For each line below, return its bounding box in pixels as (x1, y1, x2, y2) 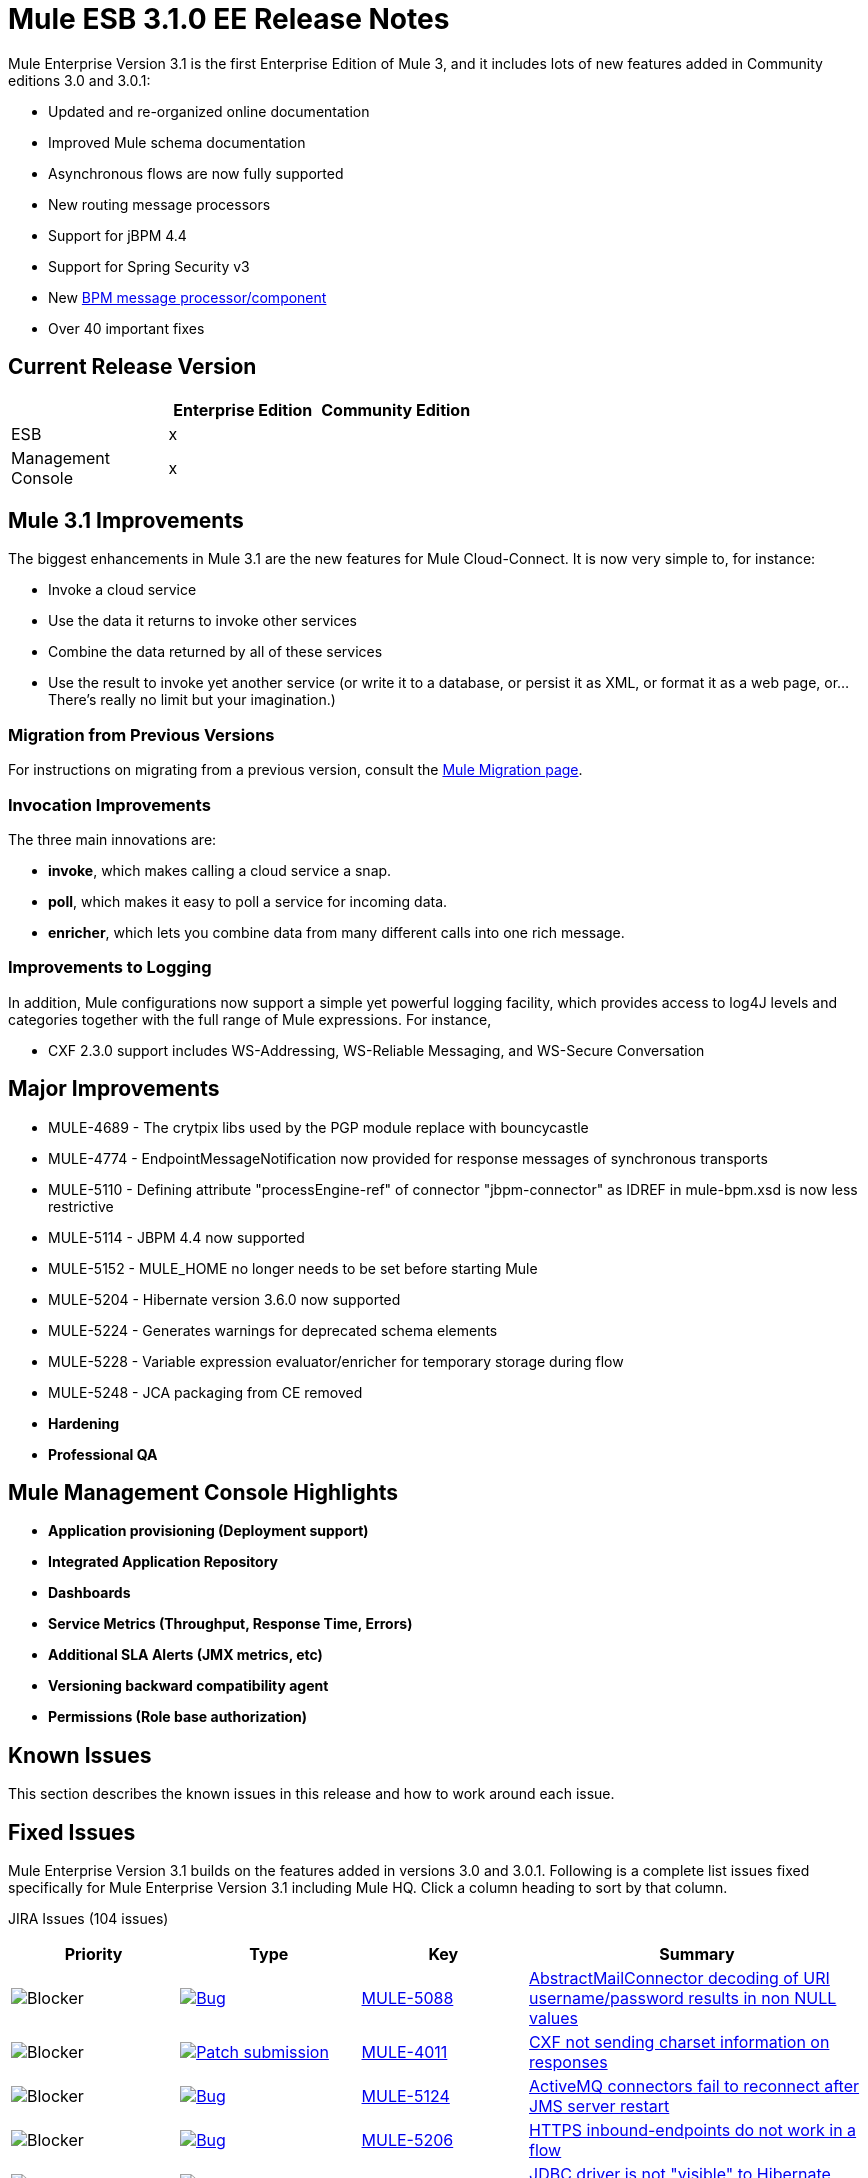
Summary (659, 1944, 735, 1965)
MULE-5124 (361, 2086, 450, 2107)
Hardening (48, 1414, 120, 1432)
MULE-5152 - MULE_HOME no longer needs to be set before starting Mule (48, 1259, 538, 1277)
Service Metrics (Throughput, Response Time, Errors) (48, 1615, 413, 1633)
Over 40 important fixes (48, 319, 205, 337)
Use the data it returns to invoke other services (48, 612, 357, 630)
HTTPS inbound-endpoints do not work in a (529, 2120, 857, 2141)
